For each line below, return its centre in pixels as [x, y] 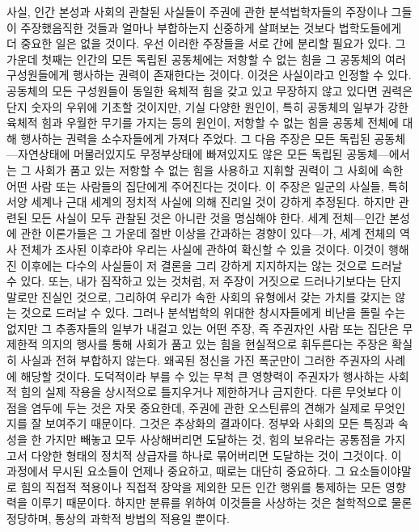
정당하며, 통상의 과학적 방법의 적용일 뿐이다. [118, 518]
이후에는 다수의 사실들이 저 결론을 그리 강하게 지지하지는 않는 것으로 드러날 [212, 265]
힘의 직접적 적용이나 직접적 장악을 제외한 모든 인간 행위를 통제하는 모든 [201, 486]
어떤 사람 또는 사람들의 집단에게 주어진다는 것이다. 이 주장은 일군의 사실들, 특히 [207, 186]
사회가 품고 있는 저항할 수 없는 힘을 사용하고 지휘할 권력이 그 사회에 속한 [219, 169]
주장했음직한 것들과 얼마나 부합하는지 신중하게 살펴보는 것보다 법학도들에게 [211, 27]
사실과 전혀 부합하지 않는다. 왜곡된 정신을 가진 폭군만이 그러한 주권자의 [201, 360]
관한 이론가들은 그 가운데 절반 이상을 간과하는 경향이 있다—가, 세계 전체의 [208, 233]
